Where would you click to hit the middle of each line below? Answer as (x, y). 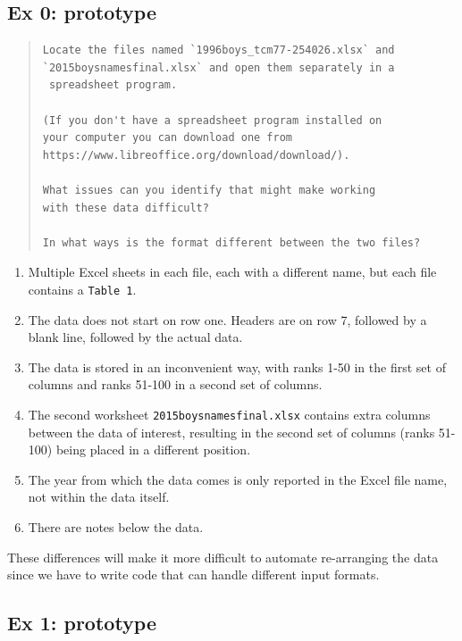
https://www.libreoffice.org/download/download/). (196, 155)
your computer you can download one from (167, 138)
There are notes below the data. (116, 526)
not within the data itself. (99, 497)
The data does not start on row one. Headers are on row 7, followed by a (227, 319)
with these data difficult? (126, 208)
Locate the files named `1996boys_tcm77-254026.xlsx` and (218, 50)
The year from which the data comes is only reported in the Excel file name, (238, 479)
